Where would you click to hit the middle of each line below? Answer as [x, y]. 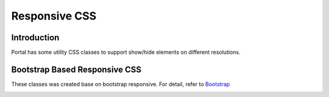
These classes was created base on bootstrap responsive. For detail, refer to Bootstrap [121, 84]
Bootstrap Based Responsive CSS [76, 69]
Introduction [35, 38]
